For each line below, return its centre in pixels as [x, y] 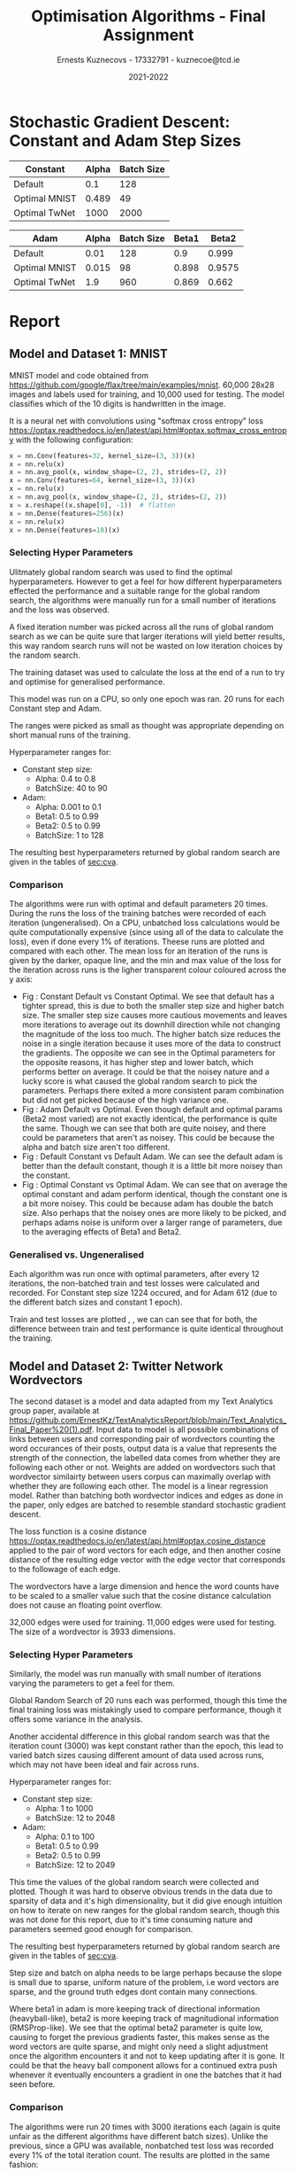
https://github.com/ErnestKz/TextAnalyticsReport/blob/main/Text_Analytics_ [148, 1421]
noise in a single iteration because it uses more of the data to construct [151, 1044]
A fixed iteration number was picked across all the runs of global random [141, 627]
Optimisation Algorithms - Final [148, 16]
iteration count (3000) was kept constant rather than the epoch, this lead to [147, 1746]
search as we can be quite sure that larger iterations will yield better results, [147, 636]
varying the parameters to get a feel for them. [92, 1683]
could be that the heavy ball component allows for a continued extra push [144, 2066]
